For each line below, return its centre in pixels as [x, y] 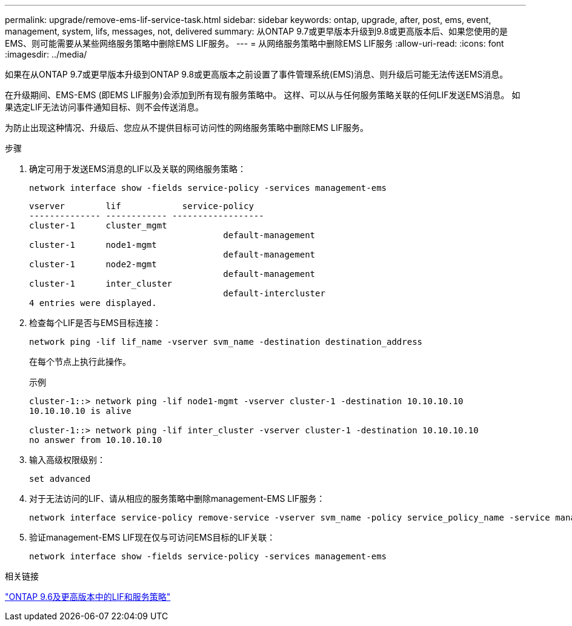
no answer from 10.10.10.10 [96, 440]
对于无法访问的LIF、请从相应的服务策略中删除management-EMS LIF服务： [177, 498]
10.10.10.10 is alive [80, 411]
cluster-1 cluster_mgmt [98, 225]
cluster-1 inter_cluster [101, 284]
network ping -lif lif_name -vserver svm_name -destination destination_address [226, 342]
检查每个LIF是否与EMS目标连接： [95, 323]
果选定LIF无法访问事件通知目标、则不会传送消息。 [104, 107]
